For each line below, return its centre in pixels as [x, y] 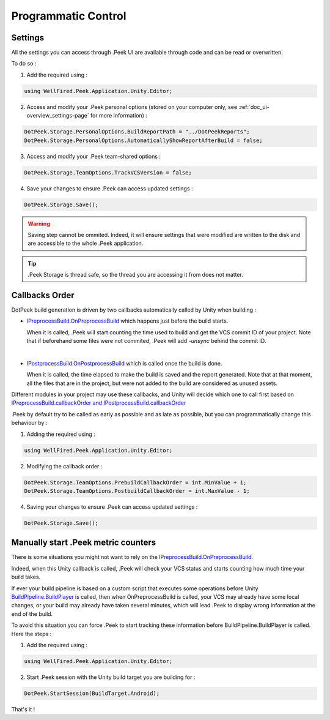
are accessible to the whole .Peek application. [86, 243]
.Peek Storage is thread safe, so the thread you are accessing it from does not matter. [136, 275]
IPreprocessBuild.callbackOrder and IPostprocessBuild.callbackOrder [99, 403]
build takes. [26, 577]
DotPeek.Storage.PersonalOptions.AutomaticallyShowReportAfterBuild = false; [143, 140]
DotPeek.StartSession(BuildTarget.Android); [92, 693]
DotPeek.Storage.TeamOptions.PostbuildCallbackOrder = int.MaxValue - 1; [137, 491]
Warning [39, 223]
